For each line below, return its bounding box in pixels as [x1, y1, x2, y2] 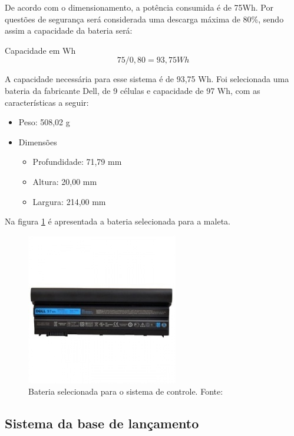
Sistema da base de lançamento [5, 414, 199, 432]
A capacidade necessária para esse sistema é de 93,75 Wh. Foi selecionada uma [5, 73, 289, 85]
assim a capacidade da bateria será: [5, 24, 133, 37]
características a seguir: [5, 96, 89, 108]
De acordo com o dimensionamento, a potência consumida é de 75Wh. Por [5, 1, 273, 13]
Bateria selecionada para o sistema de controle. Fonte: [28, 385, 223, 398]
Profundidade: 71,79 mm [32, 155, 122, 168]
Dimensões [18, 135, 57, 148]
